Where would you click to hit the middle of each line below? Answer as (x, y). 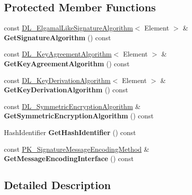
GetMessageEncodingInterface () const (69, 158)
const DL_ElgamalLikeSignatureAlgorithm (69, 28)
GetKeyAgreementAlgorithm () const (67, 63)
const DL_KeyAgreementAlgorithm (58, 54)
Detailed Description (58, 185)
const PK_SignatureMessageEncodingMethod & (77, 149)
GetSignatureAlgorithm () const (58, 37)
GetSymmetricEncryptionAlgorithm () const (79, 116)
